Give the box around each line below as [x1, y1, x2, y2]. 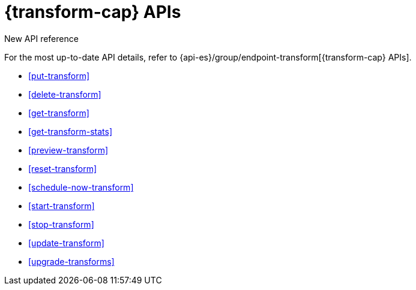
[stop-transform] [28, 219, 94, 229]
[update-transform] [28, 237, 104, 248]
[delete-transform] [28, 89, 101, 99]
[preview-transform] [28, 144, 109, 155]
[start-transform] [28, 200, 95, 211]
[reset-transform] [28, 163, 97, 174]
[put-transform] [28, 70, 90, 81]
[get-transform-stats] [28, 126, 113, 137]
